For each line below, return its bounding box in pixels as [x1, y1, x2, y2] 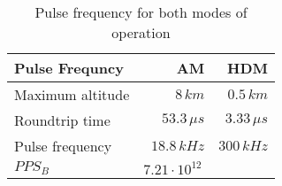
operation [111, 22, 171, 43]
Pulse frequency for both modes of [34, 2, 248, 22]
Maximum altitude [14, 84, 130, 105]
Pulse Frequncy [14, 58, 124, 78]
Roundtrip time [14, 110, 111, 130]
